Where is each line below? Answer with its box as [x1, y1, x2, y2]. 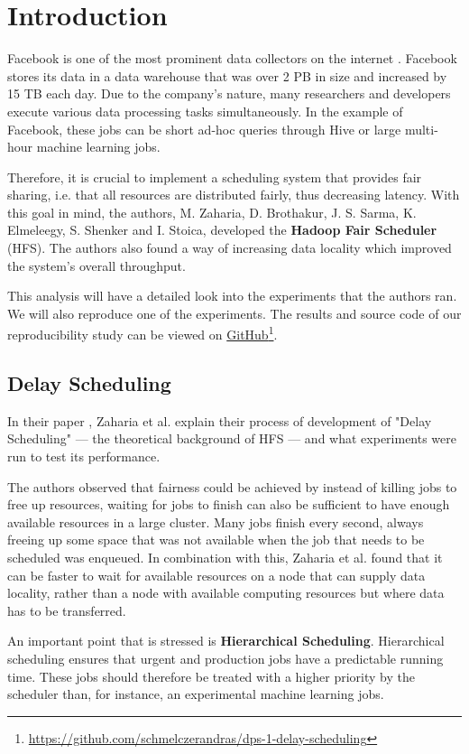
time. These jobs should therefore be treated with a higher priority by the [7, 666, 415, 685]
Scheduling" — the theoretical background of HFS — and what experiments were [7, 429, 457, 448]
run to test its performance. [7, 447, 161, 466]
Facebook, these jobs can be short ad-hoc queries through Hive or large [7, 119, 401, 138]
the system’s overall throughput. [7, 256, 186, 275]
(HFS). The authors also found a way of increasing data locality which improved [7, 238, 452, 257]
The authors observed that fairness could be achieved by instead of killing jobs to [7, 477, 457, 496]
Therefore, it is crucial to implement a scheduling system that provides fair [7, 167, 422, 186]
